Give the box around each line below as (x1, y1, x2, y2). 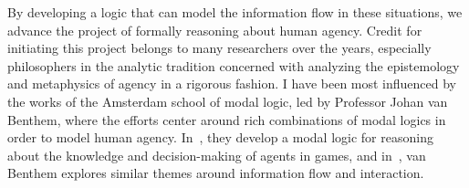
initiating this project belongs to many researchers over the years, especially (7, 38, 432, 57)
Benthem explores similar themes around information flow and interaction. (7, 163, 424, 183)
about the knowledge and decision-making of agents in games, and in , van (7, 145, 426, 164)
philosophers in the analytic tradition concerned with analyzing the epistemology (7, 56, 460, 75)
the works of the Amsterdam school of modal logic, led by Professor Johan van (7, 91, 448, 110)
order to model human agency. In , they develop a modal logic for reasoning (7, 128, 433, 147)
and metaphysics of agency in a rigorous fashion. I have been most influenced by (7, 74, 457, 93)
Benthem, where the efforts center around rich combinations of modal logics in (7, 110, 446, 129)
